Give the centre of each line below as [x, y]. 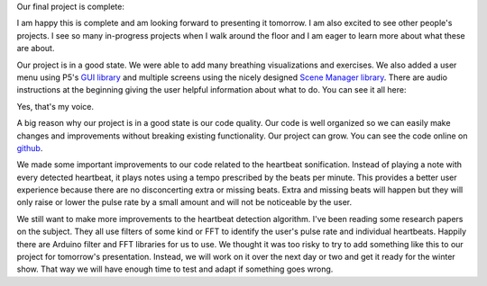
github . [30, 147]
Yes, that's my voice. [55, 106]
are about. [36, 49]
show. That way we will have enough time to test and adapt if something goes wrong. [175, 269]
